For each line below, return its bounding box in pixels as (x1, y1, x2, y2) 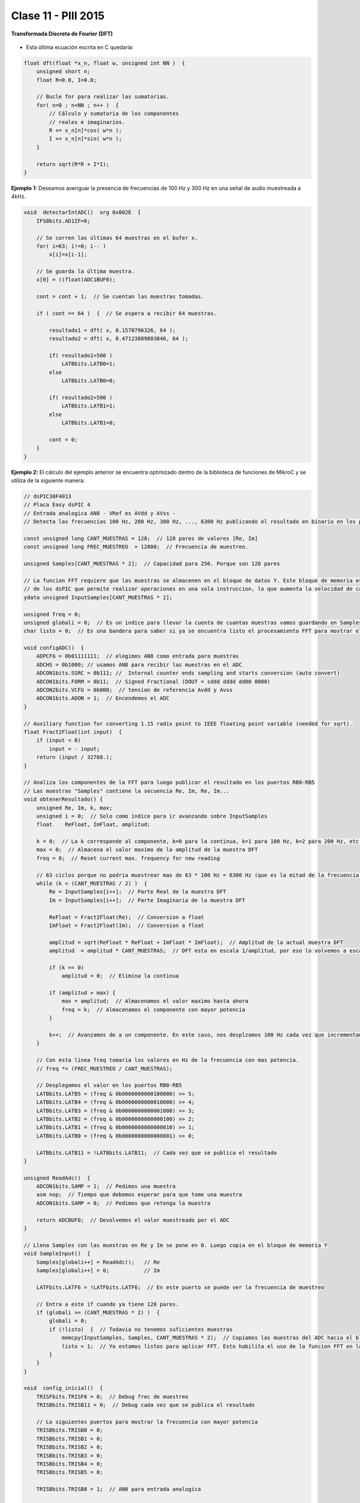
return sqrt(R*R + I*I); (36, 161, 110, 168)
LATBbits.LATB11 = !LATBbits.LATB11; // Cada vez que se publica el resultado (36, 1149, 277, 1156)
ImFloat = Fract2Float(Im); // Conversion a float (49, 922, 205, 929)
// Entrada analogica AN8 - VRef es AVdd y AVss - (23, 510, 176, 516)
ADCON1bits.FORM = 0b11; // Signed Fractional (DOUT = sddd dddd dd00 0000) (36, 678, 271, 685)
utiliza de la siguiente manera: (11, 477, 85, 484)
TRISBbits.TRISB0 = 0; (36, 1427, 103, 1434)
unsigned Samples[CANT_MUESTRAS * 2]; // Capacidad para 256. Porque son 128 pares (23, 560, 280, 568)
